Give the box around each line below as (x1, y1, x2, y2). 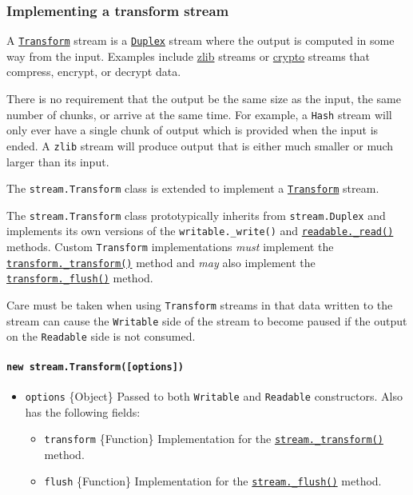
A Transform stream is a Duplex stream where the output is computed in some (6, 32, 395, 49)
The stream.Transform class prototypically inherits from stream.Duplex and (6, 206, 386, 223)
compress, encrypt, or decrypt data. (6, 63, 181, 80)
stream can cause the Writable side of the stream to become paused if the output (6, 312, 407, 329)
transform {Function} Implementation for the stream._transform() (44, 430, 383, 447)
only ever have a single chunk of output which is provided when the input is (6, 122, 379, 138)
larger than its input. (6, 153, 109, 170)
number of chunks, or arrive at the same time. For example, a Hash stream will (6, 106, 392, 122)
